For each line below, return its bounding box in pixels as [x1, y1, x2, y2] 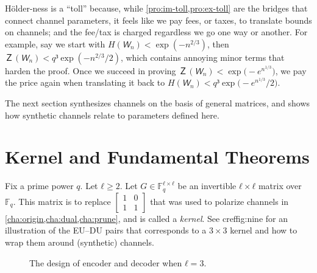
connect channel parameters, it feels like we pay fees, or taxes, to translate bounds [5, 13, 312, 26]
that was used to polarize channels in [150, 195, 289, 207]
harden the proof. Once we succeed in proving [5, 64, 176, 77]
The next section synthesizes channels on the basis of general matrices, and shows [5, 96, 310, 109]
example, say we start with [5, 37, 105, 50]
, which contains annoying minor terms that [120, 50, 285, 63]
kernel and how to [230, 224, 297, 237]
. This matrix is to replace [13, 195, 111, 207]
